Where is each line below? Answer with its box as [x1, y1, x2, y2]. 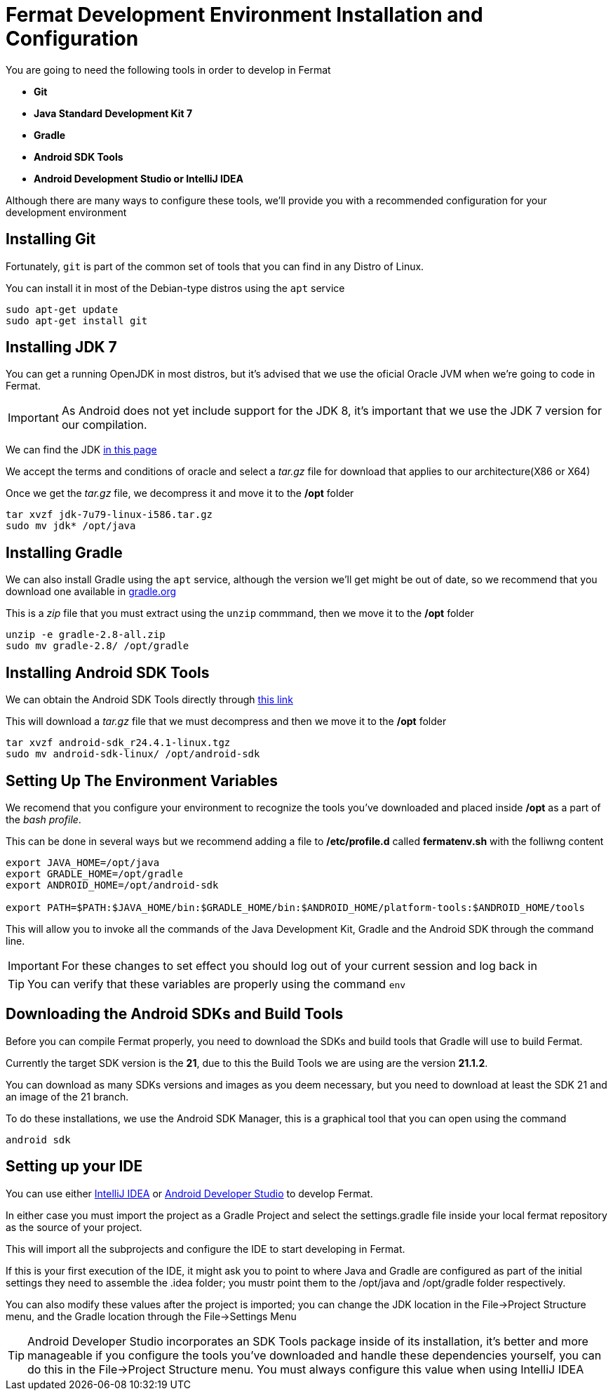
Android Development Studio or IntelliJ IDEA [34, 172, 244, 185]
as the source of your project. [6, 1221, 142, 1233]
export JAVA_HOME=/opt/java [6, 856, 160, 868]
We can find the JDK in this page [6, 444, 157, 456]
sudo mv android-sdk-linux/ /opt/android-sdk [6, 748, 260, 760]
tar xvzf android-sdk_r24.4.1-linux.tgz [6, 737, 231, 749]
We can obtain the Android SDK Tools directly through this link [6, 693, 293, 706]
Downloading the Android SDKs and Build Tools [6, 1005, 344, 1023]
